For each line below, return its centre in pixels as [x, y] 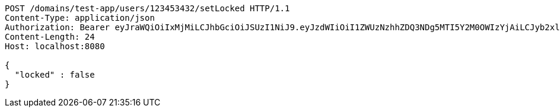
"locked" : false [55, 75]
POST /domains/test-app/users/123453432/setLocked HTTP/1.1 [147, 8]
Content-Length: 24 [50, 37]
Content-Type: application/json [80, 18]
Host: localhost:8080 [55, 46]
